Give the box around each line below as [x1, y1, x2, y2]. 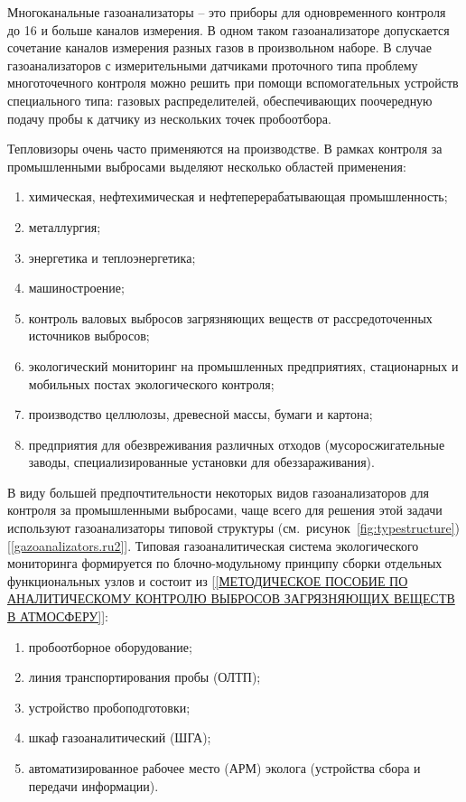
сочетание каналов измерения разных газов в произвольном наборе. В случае [7, 38, 433, 57]
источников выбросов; [28, 326, 150, 345]
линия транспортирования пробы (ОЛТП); [28, 667, 261, 686]
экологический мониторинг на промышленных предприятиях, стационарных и [28, 356, 459, 375]
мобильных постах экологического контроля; [28, 374, 275, 393]
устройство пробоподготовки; [28, 697, 191, 716]
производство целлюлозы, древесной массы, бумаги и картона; [28, 405, 373, 424]
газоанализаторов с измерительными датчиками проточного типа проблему [7, 55, 418, 74]
